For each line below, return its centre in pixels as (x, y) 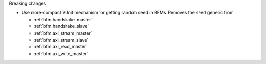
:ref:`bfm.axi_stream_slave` (61, 40)
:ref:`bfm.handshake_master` (63, 19)
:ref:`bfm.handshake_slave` (61, 26)
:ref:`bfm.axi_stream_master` (63, 33)
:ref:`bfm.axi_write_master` (61, 53)
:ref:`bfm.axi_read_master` (61, 47)
